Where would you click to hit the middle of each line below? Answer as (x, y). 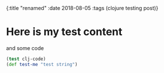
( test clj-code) (26, 59)
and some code (25, 48)
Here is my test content (64, 32)
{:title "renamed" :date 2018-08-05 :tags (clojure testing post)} (82, 8)
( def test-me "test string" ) (42, 64)
